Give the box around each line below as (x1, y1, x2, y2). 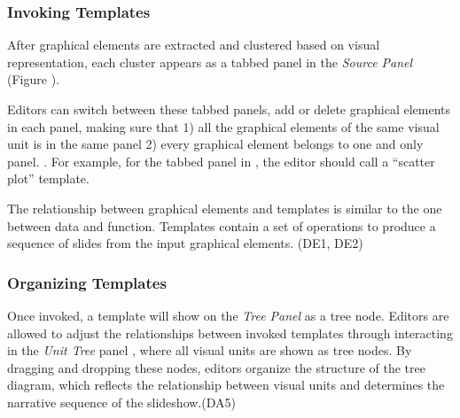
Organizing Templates (7, 271, 167, 293)
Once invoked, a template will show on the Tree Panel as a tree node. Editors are (7, 306, 449, 324)
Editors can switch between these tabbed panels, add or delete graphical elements (7, 100, 450, 118)
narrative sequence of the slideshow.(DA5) (7, 392, 236, 411)
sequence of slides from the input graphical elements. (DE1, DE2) (7, 234, 363, 252)
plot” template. (7, 169, 90, 188)
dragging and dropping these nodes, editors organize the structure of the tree (7, 358, 425, 376)
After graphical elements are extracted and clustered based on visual (7, 35, 380, 54)
